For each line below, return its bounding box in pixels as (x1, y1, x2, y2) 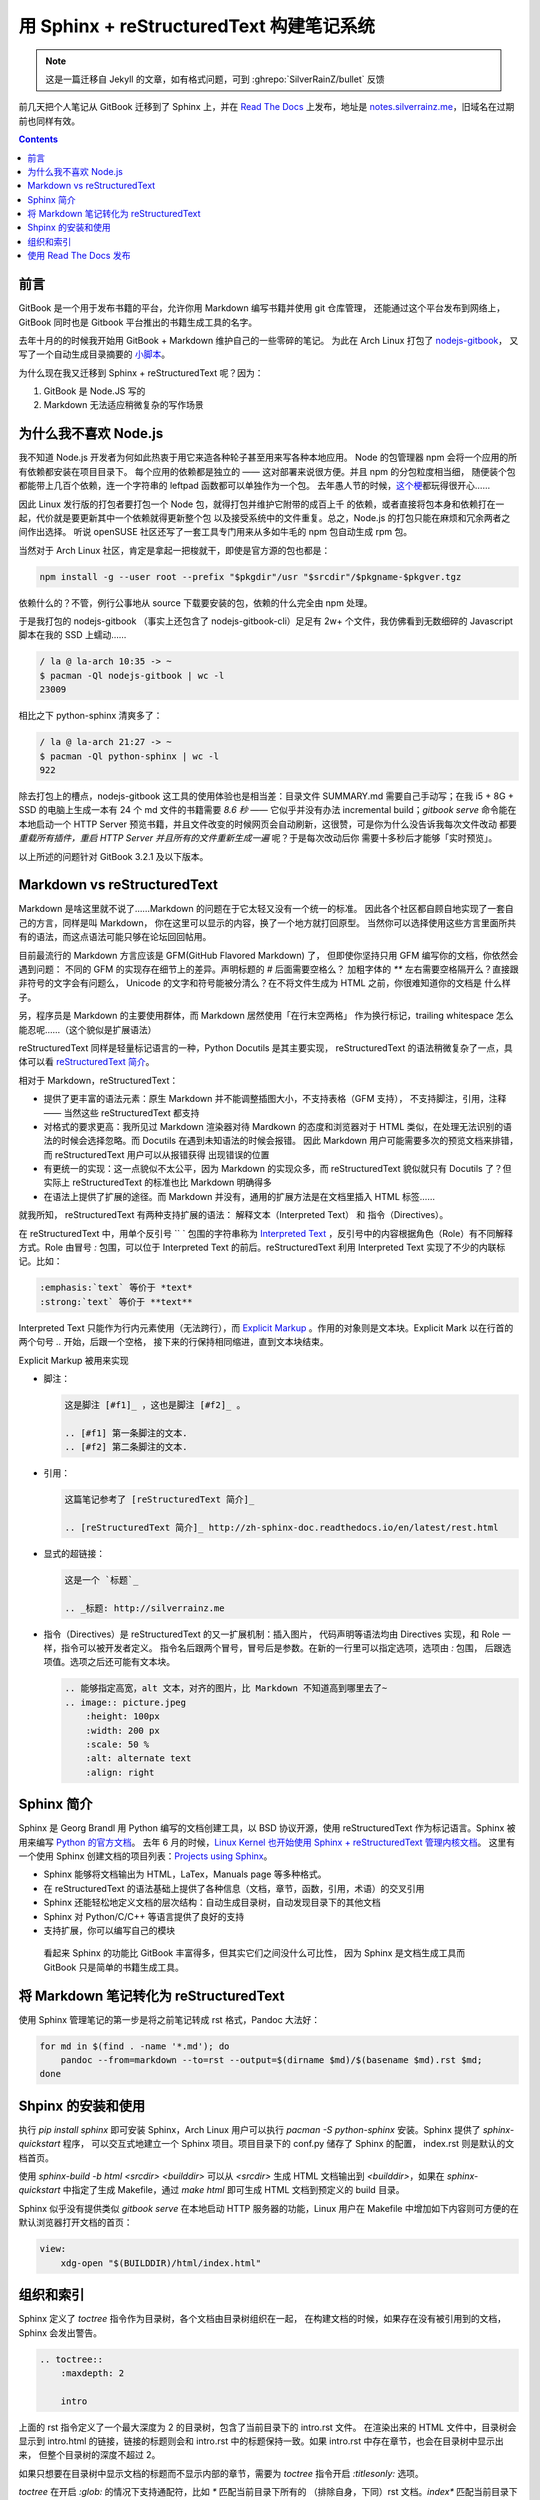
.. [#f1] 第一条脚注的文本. (64, 1427, 188, 1439)
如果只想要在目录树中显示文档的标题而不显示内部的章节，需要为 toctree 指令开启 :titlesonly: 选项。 (18, 2467, 424, 2479)
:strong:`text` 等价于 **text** (39, 1296, 193, 1307)
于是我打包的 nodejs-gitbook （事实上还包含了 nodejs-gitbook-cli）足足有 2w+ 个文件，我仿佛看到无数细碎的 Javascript (18, 615, 514, 627)
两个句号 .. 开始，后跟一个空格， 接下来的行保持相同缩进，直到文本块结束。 (18, 1336, 329, 1348)
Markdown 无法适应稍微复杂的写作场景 (43, 399, 204, 411)
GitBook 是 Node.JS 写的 (43, 385, 146, 397)
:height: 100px (85, 1711, 160, 1722)
